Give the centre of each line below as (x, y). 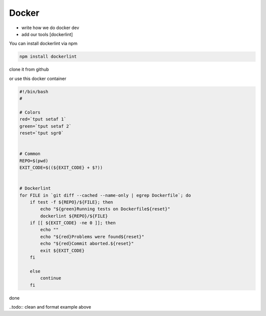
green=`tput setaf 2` (46, 126)
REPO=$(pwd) (34, 161)
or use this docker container (38, 79)
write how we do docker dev (50, 28)
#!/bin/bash (34, 92)
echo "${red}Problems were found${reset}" (92, 237)
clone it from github (29, 70)
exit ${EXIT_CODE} (62, 250)
